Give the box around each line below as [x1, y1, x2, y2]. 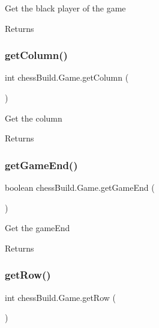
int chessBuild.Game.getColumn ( [5, 71, 129, 84]
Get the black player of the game [5, 2, 126, 14]
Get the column [5, 111, 62, 124]
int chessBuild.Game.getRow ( [5, 291, 116, 303]
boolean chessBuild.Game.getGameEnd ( [5, 181, 155, 193]
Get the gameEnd [5, 221, 70, 234]
